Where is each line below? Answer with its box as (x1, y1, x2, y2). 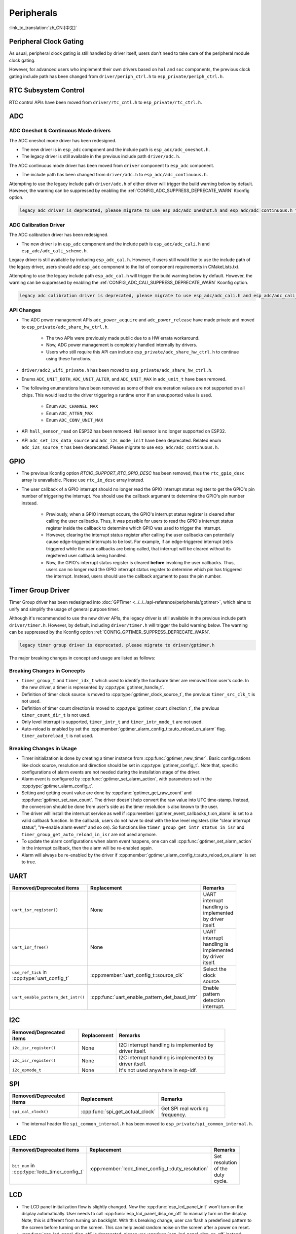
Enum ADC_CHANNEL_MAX (46, 403, 98, 409)
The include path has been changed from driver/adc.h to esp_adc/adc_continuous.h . (21, 172, 208, 178)
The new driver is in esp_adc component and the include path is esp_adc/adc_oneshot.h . (21, 147, 210, 153)
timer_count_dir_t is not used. (21, 712, 91, 718)
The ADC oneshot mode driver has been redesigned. (9, 137, 117, 143)
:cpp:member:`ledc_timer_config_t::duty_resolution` (89, 1165, 209, 1172)
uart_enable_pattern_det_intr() (12, 995, 85, 1000)
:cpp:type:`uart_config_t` (12, 975, 69, 982)
